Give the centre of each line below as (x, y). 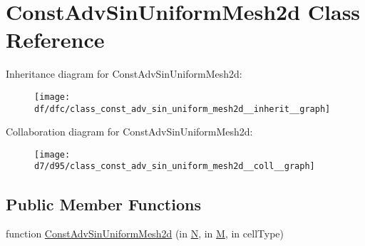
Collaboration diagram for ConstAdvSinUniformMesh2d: (129, 132)
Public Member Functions (103, 204)
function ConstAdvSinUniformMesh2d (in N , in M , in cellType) (145, 234)
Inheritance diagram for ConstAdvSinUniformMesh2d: (124, 74)
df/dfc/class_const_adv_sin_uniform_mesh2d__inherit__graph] (182, 109)
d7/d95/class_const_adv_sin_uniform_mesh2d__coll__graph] (175, 166)
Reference (55, 40)
